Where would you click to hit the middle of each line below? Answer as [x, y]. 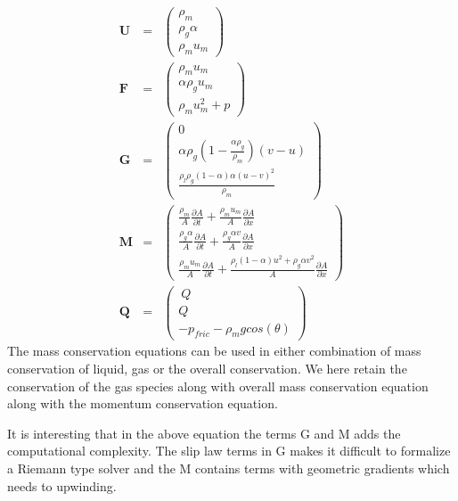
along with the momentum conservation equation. [143, 403]
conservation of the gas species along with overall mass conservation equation [218, 386]
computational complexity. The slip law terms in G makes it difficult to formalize [229, 451]
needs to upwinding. [62, 485]
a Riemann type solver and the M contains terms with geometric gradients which [229, 468]
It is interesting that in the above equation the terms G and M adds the [204, 433]
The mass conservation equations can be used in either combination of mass [214, 351]
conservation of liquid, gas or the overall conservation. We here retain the [207, 369]
